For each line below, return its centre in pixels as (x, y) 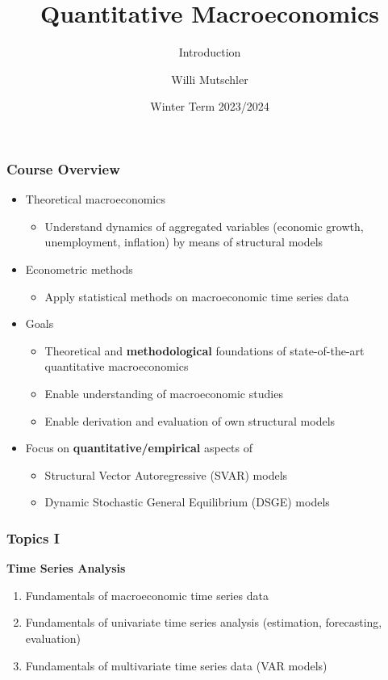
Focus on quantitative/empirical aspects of (139, 448)
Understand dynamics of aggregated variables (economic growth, (204, 226)
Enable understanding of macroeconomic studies (164, 393)
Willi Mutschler (210, 79)
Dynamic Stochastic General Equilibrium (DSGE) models (187, 502)
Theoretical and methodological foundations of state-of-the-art (204, 350)
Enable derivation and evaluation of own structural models (190, 420)
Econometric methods (79, 269)
